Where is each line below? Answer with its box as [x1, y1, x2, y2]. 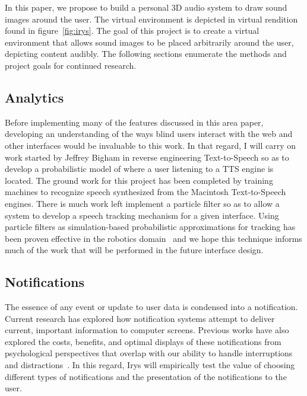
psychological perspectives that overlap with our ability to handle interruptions [5, 347, 293, 359]
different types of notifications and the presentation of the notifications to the [5, 370, 287, 382]
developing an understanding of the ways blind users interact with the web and [5, 127, 293, 140]
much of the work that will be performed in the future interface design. [5, 244, 264, 256]
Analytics [5, 88, 64, 106]
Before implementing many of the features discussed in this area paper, [5, 116, 264, 128]
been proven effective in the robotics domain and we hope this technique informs [5, 232, 302, 244]
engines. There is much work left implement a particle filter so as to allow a [5, 197, 280, 209]
